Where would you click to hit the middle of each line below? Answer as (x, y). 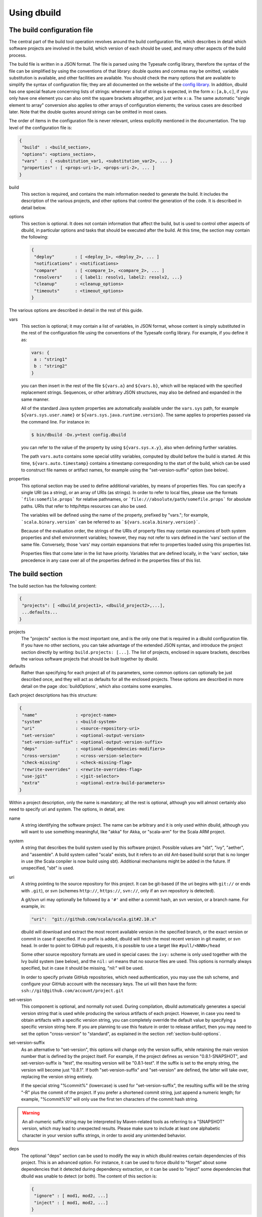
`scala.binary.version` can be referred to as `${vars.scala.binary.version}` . (110, 522)
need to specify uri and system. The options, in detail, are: (67, 809)
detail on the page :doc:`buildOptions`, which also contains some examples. (97, 686)
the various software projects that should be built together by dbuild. (90, 659)
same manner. (35, 399)
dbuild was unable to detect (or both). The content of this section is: (89, 1176)
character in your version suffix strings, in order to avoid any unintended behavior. (104, 1135)
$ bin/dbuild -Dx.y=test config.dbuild (79, 435)
